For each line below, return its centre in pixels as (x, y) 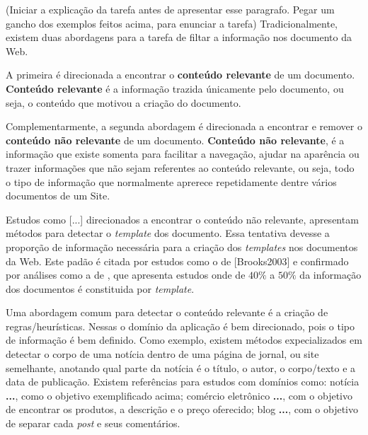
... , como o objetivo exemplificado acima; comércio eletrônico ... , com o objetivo (179, 395)
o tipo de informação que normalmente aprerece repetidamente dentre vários (171, 181)
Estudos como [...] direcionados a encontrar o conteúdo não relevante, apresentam (182, 219)
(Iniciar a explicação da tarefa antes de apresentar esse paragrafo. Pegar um (170, 9)
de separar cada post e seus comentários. (93, 423)
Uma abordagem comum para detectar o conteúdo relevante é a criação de (167, 312)
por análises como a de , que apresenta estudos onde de (126, 275)
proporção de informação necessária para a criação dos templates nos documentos (182, 246)
